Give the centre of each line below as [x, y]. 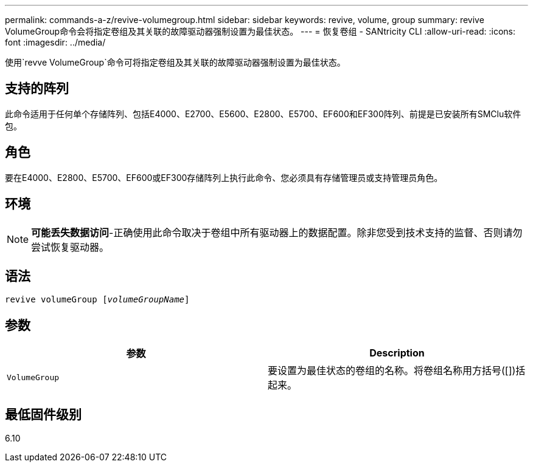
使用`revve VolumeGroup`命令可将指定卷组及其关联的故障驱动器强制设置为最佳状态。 [175, 62]
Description [397, 353]
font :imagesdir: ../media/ [55, 42]
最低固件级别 [43, 414]
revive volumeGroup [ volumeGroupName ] [97, 300]
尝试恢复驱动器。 [70, 247]
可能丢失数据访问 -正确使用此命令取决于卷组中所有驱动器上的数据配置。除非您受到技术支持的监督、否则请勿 [277, 232]
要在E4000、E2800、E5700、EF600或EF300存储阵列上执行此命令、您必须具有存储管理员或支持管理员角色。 [224, 177]
